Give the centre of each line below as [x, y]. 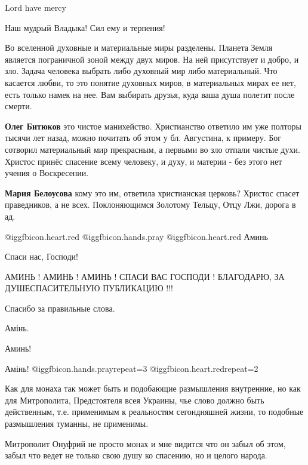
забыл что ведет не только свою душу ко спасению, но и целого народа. [136, 455]
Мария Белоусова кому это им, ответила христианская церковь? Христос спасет [152, 193]
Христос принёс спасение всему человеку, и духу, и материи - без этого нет [144, 161]
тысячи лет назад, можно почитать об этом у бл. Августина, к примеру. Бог [143, 138]
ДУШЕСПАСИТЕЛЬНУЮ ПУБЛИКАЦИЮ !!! [89, 288]
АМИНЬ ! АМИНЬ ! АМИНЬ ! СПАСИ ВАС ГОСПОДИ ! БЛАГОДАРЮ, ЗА [145, 276]
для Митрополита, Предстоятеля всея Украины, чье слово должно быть [135, 400]
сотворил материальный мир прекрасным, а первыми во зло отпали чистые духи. [153, 149]
